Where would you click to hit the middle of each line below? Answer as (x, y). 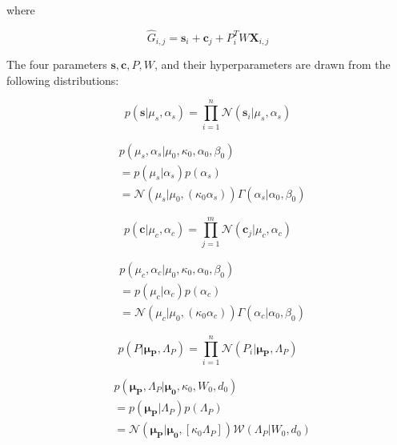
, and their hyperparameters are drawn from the (272, 64)
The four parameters (57, 64)
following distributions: (63, 80)
